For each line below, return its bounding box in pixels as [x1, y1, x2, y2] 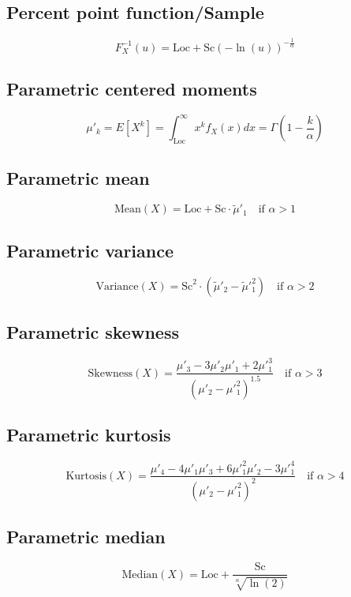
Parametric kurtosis [6, 422, 171, 447]
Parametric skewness [6, 320, 179, 344]
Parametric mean [6, 166, 150, 190]
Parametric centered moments [6, 76, 257, 100]
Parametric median [6, 524, 166, 549]
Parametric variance [6, 238, 174, 262]
